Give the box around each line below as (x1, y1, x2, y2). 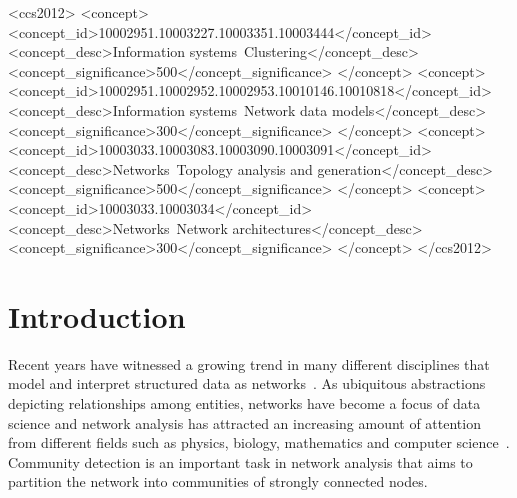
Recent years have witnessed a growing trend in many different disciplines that (8, 353, 490, 374)
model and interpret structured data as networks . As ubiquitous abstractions (8, 373, 486, 394)
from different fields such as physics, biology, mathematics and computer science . (8, 432, 510, 453)
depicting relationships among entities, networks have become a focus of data (8, 393, 481, 414)
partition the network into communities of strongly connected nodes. (8, 471, 428, 492)
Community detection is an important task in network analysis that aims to (8, 451, 473, 472)
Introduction (8, 295, 186, 336)
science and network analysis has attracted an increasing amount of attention (8, 412, 481, 433)
